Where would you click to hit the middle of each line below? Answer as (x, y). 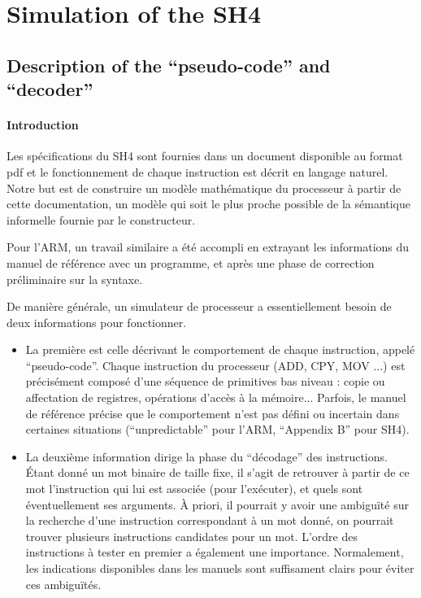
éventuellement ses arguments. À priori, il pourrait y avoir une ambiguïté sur (217, 504)
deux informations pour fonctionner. (97, 322)
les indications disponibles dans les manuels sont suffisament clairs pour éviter (220, 568)
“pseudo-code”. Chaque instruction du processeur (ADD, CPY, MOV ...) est (215, 365)
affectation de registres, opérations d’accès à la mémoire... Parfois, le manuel (216, 397)
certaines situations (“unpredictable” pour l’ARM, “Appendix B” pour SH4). (217, 429)
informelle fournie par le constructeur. (101, 219)
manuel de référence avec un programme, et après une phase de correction (191, 262)
